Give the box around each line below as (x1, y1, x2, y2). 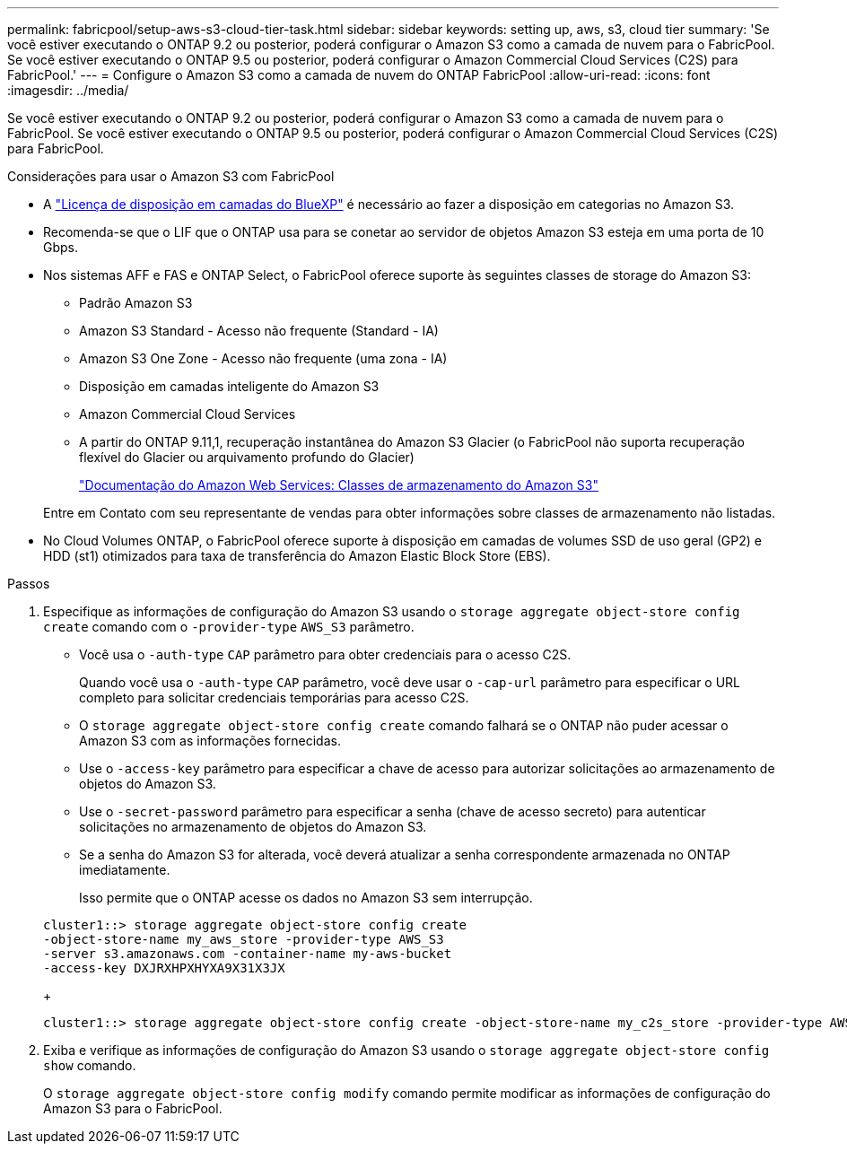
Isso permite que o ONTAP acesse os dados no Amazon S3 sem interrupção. (79, 890, 533, 905)
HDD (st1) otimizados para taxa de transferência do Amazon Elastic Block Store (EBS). (43, 548, 551, 563)
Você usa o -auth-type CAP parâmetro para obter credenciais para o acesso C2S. (79, 647, 572, 662)
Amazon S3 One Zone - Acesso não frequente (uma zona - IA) (79, 351, 448, 366)
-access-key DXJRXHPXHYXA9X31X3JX (43, 961, 285, 975)
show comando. (43, 1058, 136, 1073)
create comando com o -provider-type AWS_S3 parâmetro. (43, 619, 415, 634)
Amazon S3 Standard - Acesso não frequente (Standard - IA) (79, 323, 439, 338)
